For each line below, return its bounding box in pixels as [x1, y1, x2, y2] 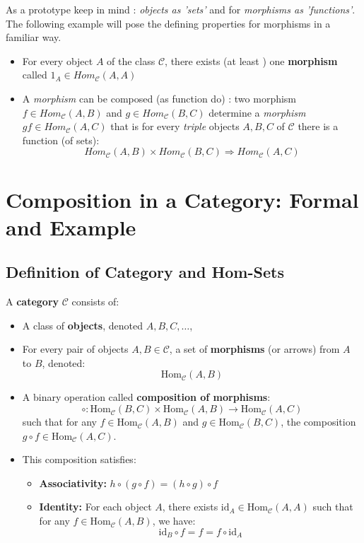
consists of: [71, 294, 119, 309]
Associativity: [39, 475, 107, 490]
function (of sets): [22, 132, 100, 147]
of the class [107, 53, 155, 68]
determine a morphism [209, 105, 306, 119]
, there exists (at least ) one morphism [165, 53, 338, 68]
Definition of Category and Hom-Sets [6, 261, 284, 283]
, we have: [152, 513, 196, 528]
